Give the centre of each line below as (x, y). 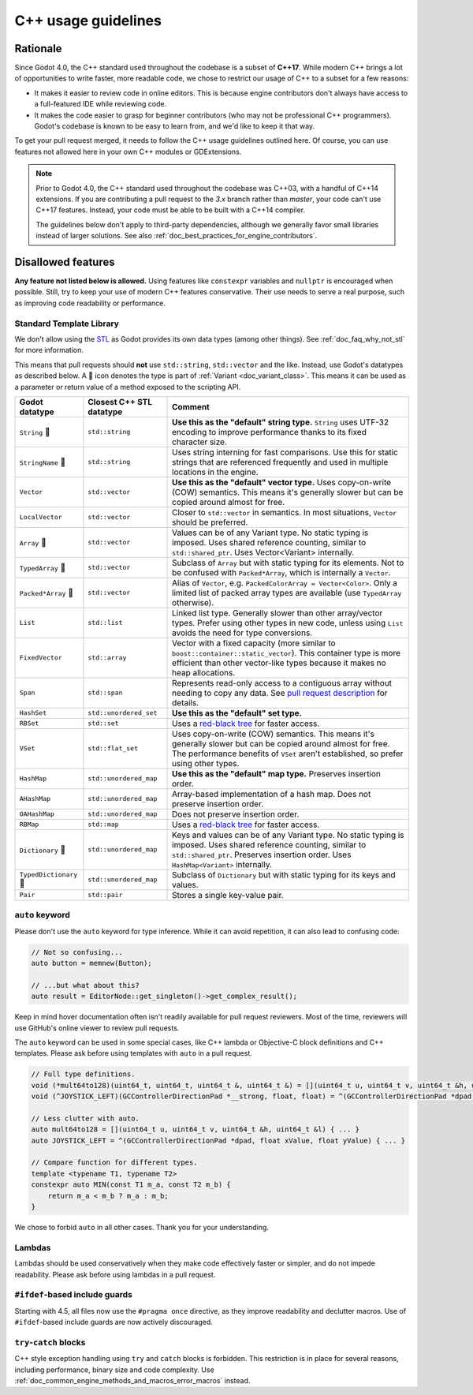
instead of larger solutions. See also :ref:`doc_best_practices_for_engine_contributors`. (177, 236)
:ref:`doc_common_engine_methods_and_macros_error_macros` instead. (132, 1381)
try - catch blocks (50, 1342)
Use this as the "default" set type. (237, 712)
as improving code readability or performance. (90, 303)
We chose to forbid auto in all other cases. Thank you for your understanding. (142, 1228)
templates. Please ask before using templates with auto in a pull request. (133, 1053)
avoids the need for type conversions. (242, 633)
